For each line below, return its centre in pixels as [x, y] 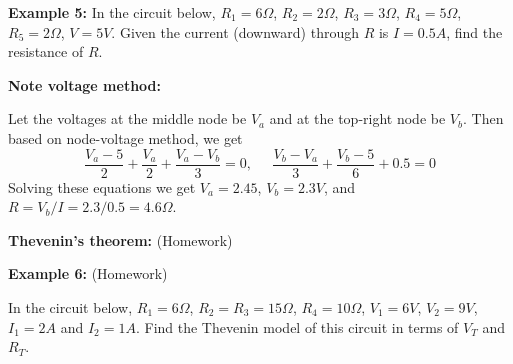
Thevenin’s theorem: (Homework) [120, 239]
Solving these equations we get [102, 186]
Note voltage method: [84, 84]
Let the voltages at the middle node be [127, 118]
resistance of [46, 51]
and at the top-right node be [357, 118]
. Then [483, 118]
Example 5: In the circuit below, [112, 12]
